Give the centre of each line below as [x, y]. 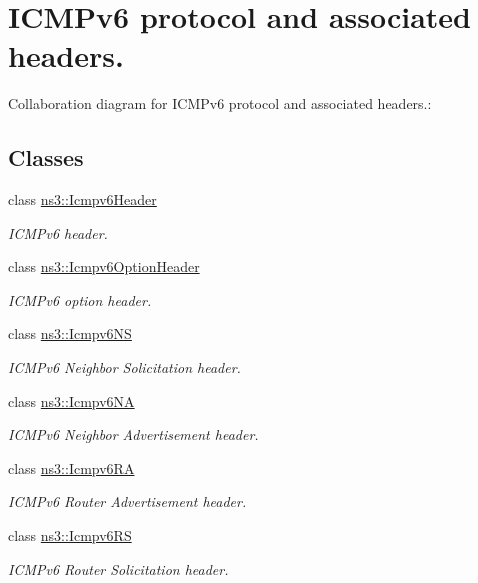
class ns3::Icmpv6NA [71, 400]
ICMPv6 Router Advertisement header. [127, 501]
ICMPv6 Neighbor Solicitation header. [124, 367]
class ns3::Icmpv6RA [71, 467]
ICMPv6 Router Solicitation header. [118, 568]
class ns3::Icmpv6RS [70, 535]
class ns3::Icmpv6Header [82, 199]
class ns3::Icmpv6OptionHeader [104, 266]
